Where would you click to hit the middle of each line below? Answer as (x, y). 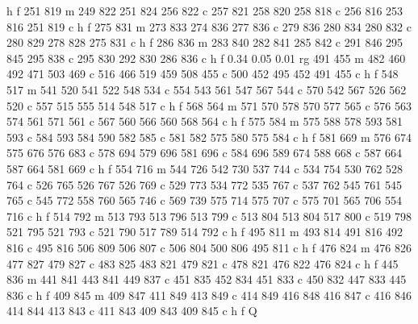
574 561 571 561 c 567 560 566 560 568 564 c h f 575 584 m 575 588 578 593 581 (205, 121)
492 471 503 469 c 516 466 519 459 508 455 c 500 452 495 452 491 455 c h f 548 (203, 74)
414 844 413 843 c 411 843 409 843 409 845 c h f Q (132, 311)
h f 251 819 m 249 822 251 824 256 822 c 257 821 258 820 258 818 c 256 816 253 (205, 10)
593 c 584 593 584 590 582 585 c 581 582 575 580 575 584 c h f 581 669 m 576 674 (209, 137)
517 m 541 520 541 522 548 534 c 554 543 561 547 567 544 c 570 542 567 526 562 (207, 89)
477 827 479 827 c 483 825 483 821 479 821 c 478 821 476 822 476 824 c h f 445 (203, 263)
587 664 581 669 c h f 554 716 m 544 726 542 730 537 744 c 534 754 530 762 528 (205, 168)
